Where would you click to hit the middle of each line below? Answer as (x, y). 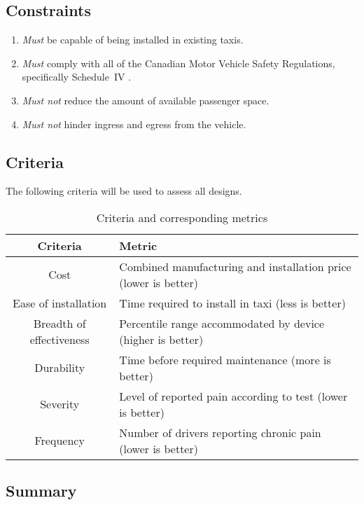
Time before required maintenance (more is (225, 359)
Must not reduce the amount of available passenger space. (146, 100)
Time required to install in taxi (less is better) (232, 303)
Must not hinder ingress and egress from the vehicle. (134, 124)
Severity (60, 404)
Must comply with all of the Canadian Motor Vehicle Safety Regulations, (178, 63)
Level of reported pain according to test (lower (233, 396)
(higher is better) (161, 339)
